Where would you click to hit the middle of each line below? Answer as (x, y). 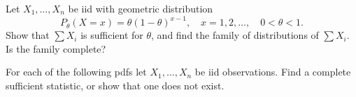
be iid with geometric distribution (141, 8)
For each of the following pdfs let (76, 72)
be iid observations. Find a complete (273, 72)
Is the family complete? (56, 48)
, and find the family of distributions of (235, 35)
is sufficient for (112, 35)
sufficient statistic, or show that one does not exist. (115, 85)
